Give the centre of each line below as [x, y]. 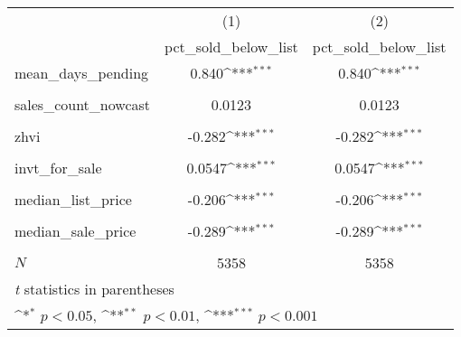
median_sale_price [75, 231]
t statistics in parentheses [94, 289]
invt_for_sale [58, 168]
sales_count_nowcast [83, 104]
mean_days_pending [82, 73]
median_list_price [73, 199]
